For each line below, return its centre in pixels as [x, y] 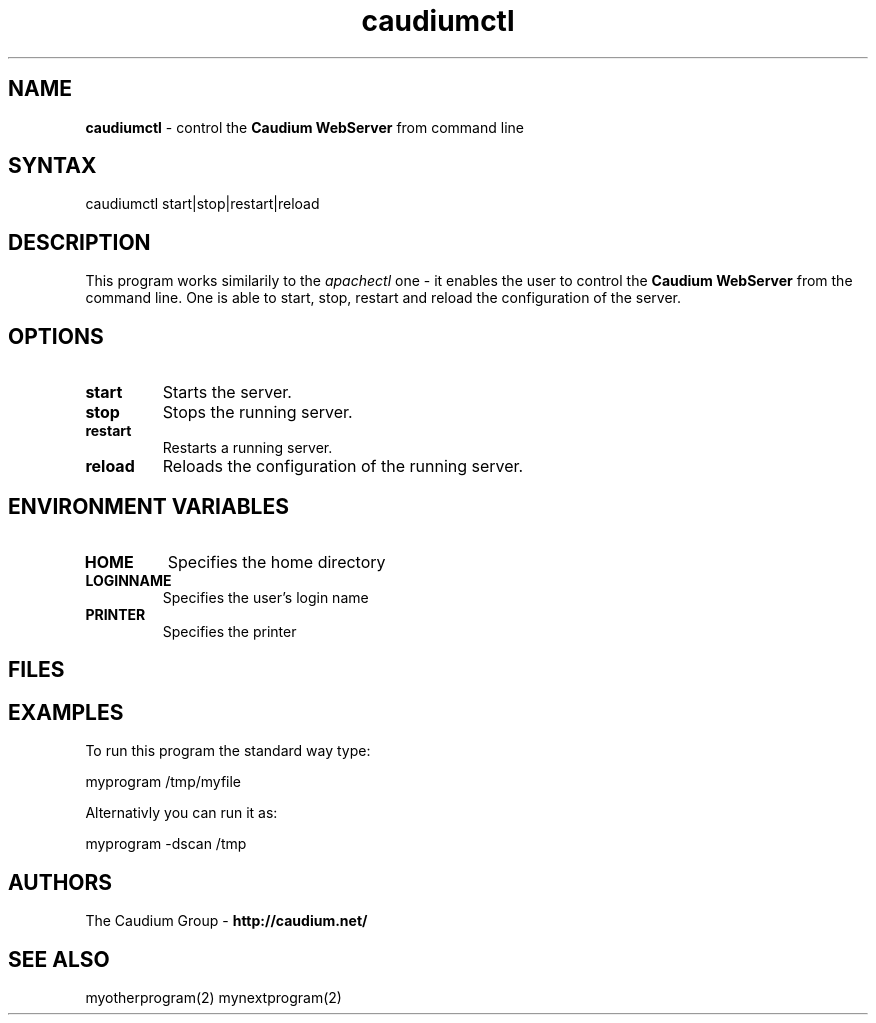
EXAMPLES [66, 712]
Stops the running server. [257, 412]
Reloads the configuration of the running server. [343, 466]
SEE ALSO [59, 959]
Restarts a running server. [247, 448]
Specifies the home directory [276, 561]
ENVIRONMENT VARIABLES [148, 506]
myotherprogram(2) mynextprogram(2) [213, 997]
